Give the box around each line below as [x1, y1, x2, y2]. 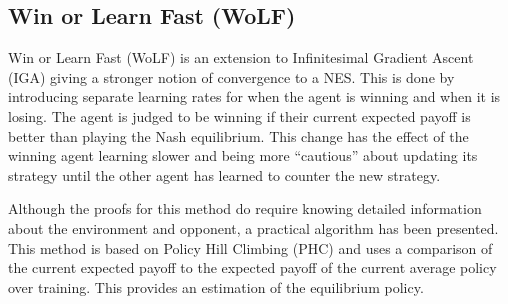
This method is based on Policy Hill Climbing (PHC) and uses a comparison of [8, 237, 493, 258]
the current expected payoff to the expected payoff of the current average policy [8, 257, 497, 278]
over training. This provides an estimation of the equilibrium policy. [8, 276, 424, 297]
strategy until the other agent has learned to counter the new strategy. [8, 164, 441, 185]
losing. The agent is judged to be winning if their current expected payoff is [8, 105, 471, 126]
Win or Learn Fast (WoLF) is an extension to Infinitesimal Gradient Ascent [8, 47, 474, 68]
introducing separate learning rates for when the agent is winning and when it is [8, 86, 501, 107]
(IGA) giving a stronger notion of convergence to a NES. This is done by [8, 66, 455, 87]
